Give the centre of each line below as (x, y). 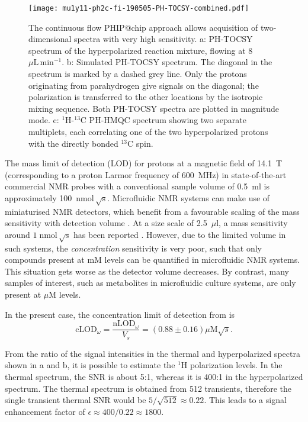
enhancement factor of (45, 411)
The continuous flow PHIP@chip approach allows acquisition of (143, 27)
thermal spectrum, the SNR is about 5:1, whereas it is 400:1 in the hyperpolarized (154, 376)
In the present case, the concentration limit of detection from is (120, 314)
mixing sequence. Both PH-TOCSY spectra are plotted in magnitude (154, 108)
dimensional (50, 39)
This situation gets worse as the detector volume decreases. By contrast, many (147, 271)
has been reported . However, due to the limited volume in (180, 234)
